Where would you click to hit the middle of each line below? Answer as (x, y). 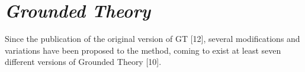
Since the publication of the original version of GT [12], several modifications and (152, 39)
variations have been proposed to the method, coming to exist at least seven (143, 50)
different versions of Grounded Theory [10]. (83, 62)
